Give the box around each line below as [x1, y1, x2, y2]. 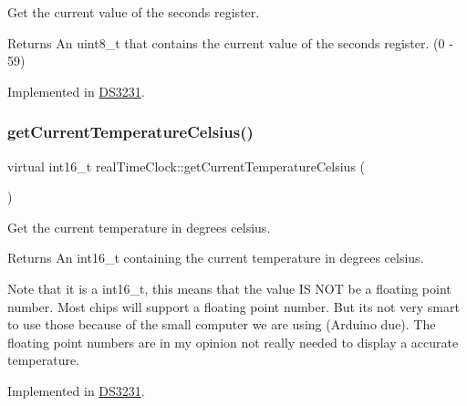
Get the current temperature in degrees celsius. [7, 217, 271, 236]
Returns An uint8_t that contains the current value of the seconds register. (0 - [7, 33, 453, 52]
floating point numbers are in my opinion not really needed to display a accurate [7, 332, 459, 351]
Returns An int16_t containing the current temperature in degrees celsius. [7, 248, 424, 267]
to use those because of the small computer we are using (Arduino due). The [7, 315, 436, 334]
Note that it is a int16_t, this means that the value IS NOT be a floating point [7, 278, 451, 297]
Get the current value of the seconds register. [7, 3, 260, 21]
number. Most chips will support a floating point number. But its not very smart [7, 297, 460, 316]
